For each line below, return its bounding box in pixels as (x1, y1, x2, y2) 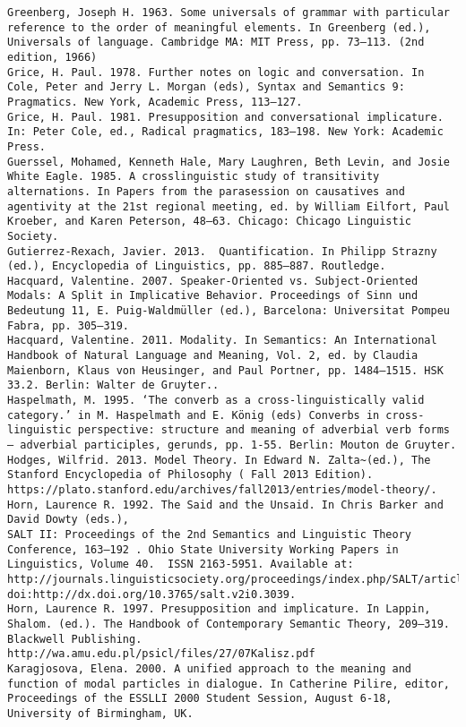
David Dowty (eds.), (7, 513, 130, 526)
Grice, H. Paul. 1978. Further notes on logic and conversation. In (7, 65, 425, 79)
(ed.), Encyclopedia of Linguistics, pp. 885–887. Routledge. (7, 260, 386, 273)
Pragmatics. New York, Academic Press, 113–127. (7, 95, 303, 108)
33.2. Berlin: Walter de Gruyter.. (7, 379, 220, 392)
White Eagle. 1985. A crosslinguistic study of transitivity (7, 170, 380, 184)
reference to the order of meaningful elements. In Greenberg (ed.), (7, 21, 431, 34)
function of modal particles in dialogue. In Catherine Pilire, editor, (7, 677, 450, 690)
